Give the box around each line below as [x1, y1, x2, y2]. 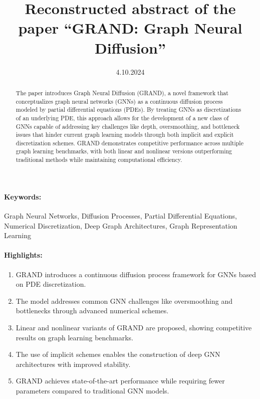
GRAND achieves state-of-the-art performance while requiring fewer [16, 375, 225, 386]
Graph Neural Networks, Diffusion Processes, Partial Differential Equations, [4, 211, 237, 221]
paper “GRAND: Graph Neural [18, 18, 242, 38]
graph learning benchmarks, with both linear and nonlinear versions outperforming [16, 147, 232, 155]
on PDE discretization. [16, 279, 86, 289]
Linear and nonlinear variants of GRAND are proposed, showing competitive [16, 322, 252, 332]
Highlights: [4, 250, 43, 260]
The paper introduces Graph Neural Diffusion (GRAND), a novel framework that [16, 88, 228, 97]
